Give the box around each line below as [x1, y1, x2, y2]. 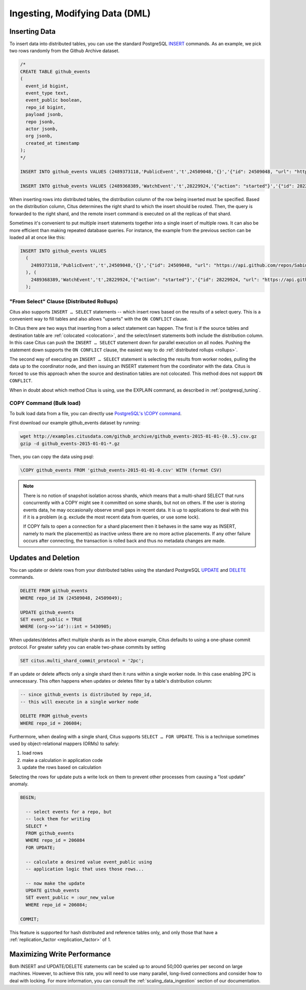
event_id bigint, [25, 83, 69, 89]
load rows [22, 750, 43, 756]
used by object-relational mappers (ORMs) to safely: [9, 740, 120, 747]
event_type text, [25, 90, 69, 96]
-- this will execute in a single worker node [20, 699, 139, 705]
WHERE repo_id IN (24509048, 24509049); [20, 595, 122, 601]
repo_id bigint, [25, 104, 66, 110]
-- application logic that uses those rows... [25, 866, 144, 872]
